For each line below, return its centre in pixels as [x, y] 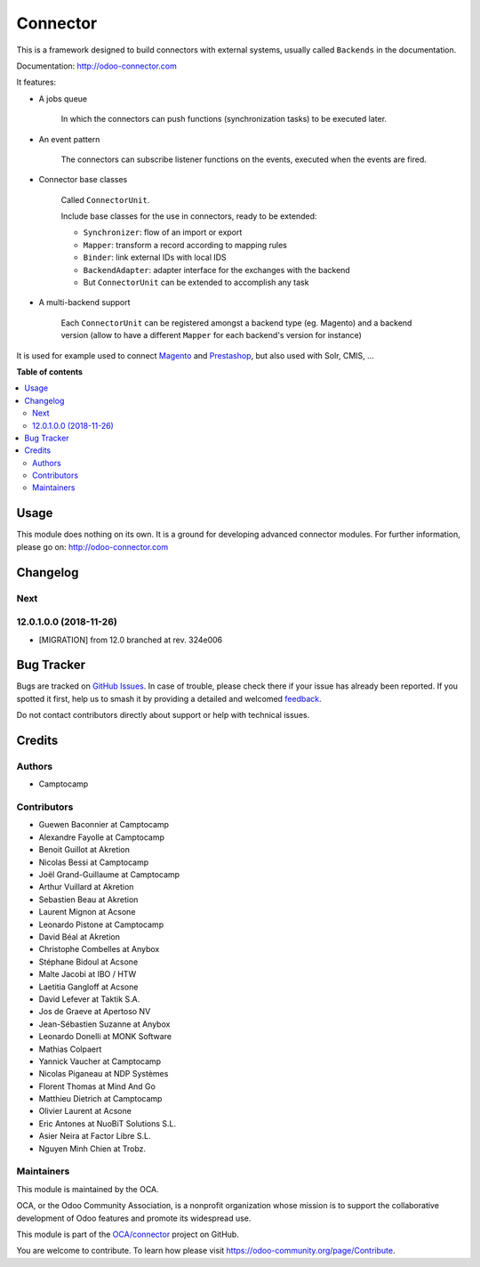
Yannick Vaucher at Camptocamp [100, 1061]
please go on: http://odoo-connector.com [92, 546]
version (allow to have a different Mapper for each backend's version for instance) [211, 335]
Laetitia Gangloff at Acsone [88, 987]
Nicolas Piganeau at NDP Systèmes [104, 1074]
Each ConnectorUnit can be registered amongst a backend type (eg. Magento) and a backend [236, 323]
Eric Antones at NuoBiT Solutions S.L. [108, 1123]
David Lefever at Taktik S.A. [89, 999]
